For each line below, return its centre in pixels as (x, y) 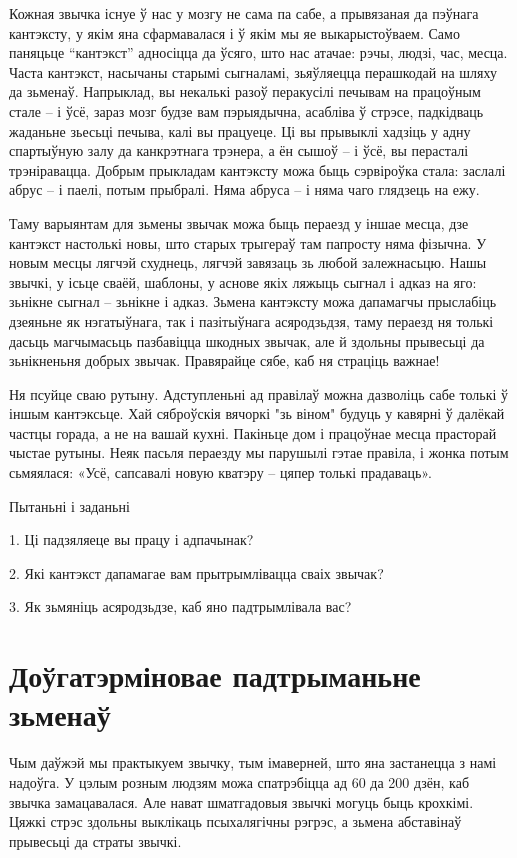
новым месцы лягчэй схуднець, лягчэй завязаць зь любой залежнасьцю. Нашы (248, 262)
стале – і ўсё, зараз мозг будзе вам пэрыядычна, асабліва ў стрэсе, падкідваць (246, 110)
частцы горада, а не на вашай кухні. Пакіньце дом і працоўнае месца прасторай (253, 432)
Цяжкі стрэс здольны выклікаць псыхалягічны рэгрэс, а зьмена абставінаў (235, 821)
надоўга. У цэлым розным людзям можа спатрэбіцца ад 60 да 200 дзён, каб (239, 781)
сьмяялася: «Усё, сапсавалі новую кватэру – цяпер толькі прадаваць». (220, 472)
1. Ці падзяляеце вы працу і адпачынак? (131, 539)
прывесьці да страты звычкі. (95, 840)
